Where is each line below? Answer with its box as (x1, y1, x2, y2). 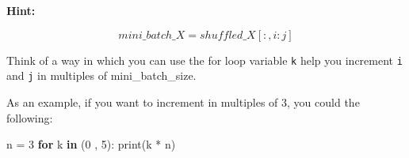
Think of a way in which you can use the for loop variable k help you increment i (6, 51, 403, 68)
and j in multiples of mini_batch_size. (6, 67, 197, 84)
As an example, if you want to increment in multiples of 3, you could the (6, 93, 360, 110)
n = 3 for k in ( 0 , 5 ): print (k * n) (6, 136, 176, 152)
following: (6, 109, 53, 126)
